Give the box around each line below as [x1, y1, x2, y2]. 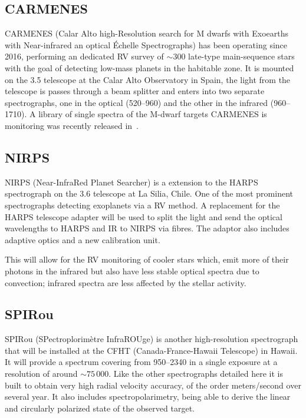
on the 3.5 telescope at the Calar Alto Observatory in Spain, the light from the [5, 73, 291, 85]
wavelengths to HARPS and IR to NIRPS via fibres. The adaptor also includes [5, 222, 289, 234]
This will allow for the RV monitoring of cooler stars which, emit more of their [5, 253, 289, 266]
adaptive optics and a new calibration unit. [5, 233, 160, 246]
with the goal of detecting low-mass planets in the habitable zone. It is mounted [5, 61, 294, 74]
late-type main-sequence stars [188, 50, 295, 62]
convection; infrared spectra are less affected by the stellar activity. [5, 276, 246, 288]
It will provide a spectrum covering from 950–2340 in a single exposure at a [5, 356, 278, 368]
